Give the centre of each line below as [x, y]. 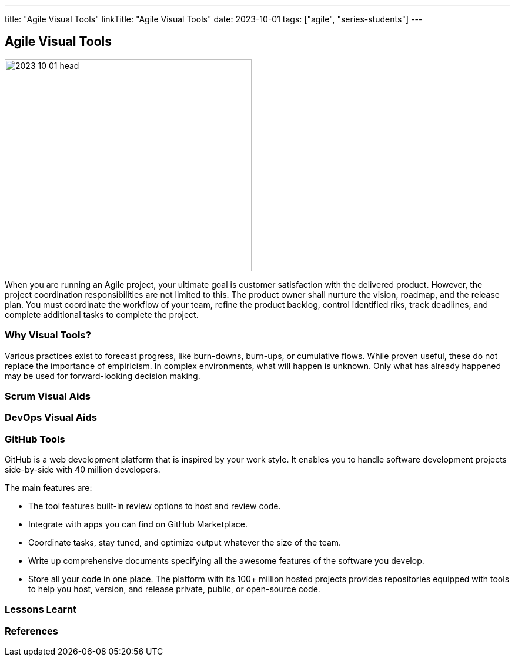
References [31, 631]
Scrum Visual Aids [48, 396]
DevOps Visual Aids [51, 418]
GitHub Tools [35, 439]
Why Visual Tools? [48, 335]
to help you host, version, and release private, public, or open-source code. [174, 589]
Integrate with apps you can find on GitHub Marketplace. [138, 524]
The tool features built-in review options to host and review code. [155, 506]
